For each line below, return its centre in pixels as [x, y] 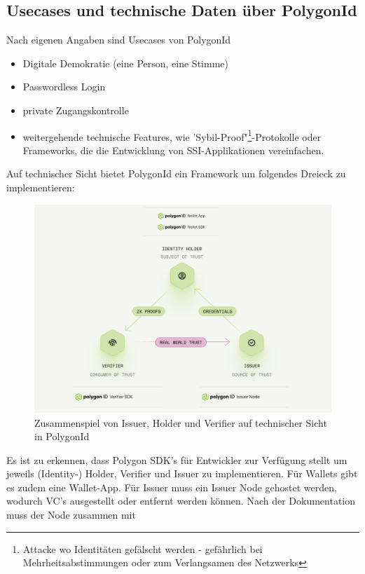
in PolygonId [62, 436]
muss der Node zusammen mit [71, 515]
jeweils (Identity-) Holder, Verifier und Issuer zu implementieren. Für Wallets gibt [182, 473]
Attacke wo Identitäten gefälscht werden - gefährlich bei [143, 548]
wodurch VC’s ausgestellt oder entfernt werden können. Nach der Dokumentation [181, 501]
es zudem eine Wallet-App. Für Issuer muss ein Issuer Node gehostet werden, [172, 487]
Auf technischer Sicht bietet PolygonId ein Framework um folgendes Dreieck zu [176, 173]
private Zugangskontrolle [76, 110]
